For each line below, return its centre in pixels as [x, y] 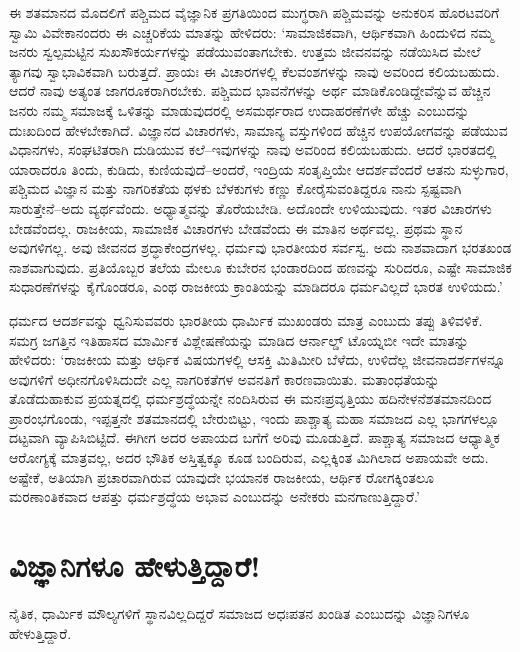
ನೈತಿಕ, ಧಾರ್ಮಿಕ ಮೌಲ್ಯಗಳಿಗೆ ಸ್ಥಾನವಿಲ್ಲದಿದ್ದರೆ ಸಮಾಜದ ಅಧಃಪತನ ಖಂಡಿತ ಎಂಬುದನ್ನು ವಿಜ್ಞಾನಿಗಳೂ [239, 612]
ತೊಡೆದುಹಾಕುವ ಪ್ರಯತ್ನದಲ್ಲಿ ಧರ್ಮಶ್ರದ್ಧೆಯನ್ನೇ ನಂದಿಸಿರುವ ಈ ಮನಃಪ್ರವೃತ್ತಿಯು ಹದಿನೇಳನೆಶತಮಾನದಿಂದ [250, 398]
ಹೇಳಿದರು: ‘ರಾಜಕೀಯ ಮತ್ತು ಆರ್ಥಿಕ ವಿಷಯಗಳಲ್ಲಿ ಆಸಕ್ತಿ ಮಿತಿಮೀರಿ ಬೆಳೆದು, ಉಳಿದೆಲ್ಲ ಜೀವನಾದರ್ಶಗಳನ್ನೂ [257, 359]
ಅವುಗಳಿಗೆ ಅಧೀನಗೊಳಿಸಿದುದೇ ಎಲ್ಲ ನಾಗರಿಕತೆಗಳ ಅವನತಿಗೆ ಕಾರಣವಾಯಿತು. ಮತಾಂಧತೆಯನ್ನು [224, 378]
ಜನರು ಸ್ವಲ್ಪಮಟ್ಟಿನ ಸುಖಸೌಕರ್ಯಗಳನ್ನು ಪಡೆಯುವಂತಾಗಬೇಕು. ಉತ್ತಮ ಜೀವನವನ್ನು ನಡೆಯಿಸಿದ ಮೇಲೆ [245, 51]
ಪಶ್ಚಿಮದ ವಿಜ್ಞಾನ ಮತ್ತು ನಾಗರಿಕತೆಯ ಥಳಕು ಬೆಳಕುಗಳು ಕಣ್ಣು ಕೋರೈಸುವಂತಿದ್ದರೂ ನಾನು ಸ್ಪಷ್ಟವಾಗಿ [235, 188]
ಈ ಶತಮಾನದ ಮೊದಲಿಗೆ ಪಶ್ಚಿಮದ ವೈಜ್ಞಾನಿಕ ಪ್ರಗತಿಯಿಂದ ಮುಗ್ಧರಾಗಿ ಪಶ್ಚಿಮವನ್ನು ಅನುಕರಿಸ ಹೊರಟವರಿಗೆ [254, 12]
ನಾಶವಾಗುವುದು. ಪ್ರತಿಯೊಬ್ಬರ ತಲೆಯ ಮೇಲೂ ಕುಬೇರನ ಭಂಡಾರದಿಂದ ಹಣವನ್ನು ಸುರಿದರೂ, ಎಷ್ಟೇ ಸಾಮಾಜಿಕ [260, 266]
